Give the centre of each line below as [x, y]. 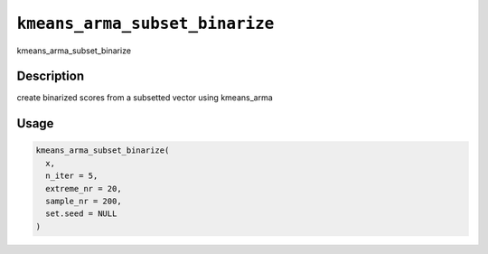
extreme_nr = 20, [84, 188]
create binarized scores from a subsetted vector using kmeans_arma [145, 98]
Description [51, 76]
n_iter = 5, [72, 176]
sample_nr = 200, [84, 202]
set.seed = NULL [81, 214]
